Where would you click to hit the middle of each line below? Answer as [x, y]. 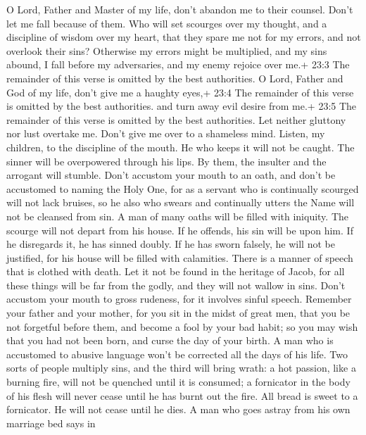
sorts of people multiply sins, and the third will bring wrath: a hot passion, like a [181, 368]
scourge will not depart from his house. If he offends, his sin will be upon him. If [180, 230]
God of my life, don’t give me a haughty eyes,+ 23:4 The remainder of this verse [180, 92]
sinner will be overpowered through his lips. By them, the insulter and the [166, 161]
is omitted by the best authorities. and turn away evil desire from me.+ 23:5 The [182, 106]
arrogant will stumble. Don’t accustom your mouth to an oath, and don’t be [171, 175]
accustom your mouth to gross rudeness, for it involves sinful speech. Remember [179, 299]
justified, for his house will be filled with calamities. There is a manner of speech [180, 257]
